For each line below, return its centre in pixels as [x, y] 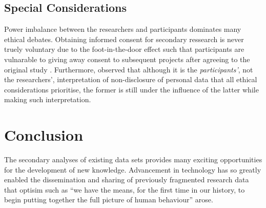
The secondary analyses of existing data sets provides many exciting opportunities [133, 159]
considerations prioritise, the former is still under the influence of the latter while [131, 89]
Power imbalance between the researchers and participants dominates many [123, 29]
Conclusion [44, 135]
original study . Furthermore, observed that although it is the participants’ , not [129, 69]
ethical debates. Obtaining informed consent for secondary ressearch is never [124, 39]
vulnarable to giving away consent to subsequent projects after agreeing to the [127, 59]
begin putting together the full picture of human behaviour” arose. [109, 200]
